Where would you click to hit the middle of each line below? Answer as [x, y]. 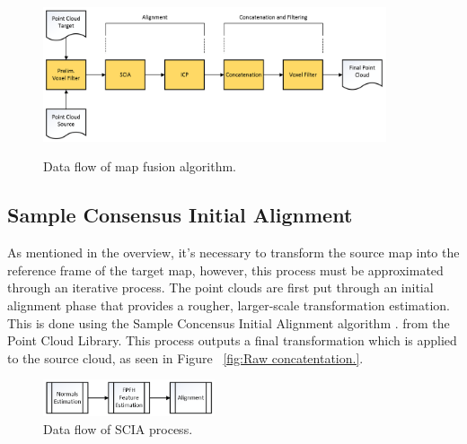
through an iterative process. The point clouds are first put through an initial [220, 287]
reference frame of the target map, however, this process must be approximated [225, 270]
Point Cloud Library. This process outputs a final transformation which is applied [232, 340]
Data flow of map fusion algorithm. [140, 166]
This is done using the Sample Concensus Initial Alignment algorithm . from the [229, 322]
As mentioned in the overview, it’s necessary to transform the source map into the [233, 252]
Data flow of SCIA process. [118, 428]
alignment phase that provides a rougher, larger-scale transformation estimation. [229, 305]
